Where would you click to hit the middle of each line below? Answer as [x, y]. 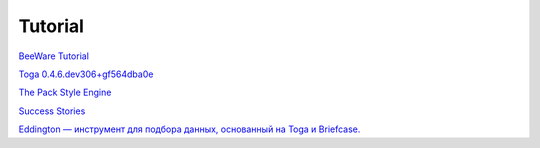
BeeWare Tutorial [54, 56]
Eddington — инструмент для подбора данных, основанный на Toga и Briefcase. [189, 129]
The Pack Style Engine [65, 92]
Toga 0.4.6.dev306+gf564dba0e [86, 74]
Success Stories [52, 111]
